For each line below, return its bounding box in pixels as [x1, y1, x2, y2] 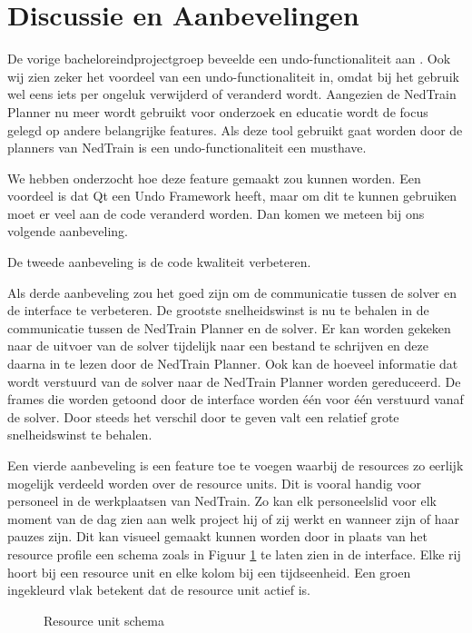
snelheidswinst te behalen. [7, 425, 152, 444]
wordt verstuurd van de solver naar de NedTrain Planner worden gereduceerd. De [7, 371, 461, 391]
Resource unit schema [44, 610, 164, 629]
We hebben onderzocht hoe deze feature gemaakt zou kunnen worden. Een [7, 168, 421, 187]
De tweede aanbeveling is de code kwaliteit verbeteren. [7, 252, 311, 272]
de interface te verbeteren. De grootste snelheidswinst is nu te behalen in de [7, 301, 429, 320]
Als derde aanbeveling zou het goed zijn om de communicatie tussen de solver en [7, 282, 457, 302]
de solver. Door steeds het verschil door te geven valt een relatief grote [7, 407, 399, 426]
